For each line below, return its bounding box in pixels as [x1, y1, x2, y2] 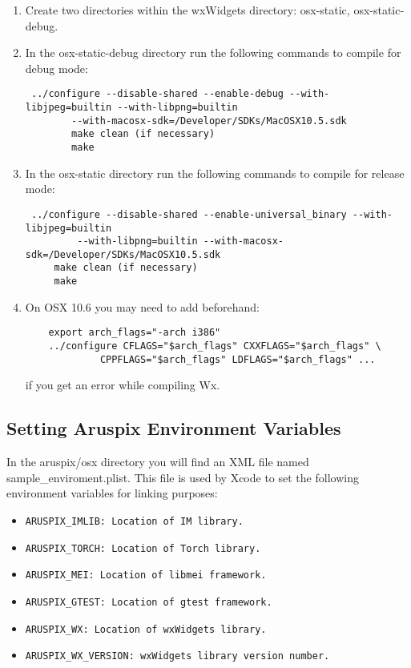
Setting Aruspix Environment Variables [6, 416, 341, 441]
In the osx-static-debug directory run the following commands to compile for [25, 44, 401, 61]
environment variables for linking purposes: [6, 485, 218, 501]
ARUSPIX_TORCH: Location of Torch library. [25, 542, 261, 554]
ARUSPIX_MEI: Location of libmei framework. [25, 569, 267, 581]
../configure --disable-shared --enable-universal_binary [30, 208, 347, 220]
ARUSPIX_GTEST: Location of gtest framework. [25, 596, 272, 608]
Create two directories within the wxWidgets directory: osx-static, [25, 2, 350, 18]
